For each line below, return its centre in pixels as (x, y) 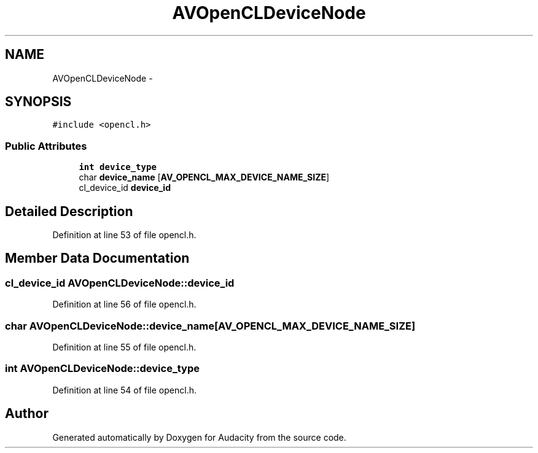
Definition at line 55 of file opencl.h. (124, 347)
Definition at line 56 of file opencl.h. (124, 304)
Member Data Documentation (97, 258)
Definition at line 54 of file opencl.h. (124, 390)
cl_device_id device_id (125, 188)
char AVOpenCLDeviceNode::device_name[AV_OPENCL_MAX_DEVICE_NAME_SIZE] (210, 326)
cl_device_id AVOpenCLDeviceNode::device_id (120, 283)
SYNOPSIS (38, 102)
